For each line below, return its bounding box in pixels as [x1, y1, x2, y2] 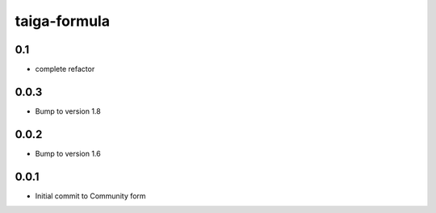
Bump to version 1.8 [35, 106, 101, 116]
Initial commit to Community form [35, 190, 146, 201]
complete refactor [35, 65, 95, 74]
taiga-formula [15, 12, 111, 30]
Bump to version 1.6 [35, 148, 101, 158]
